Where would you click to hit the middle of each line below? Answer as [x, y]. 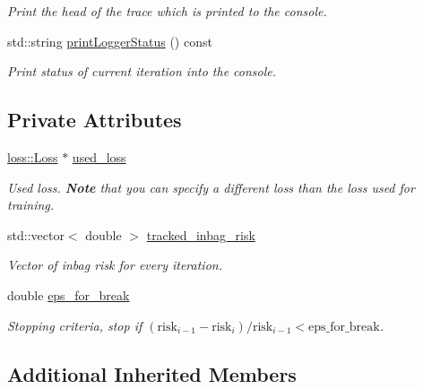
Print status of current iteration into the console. [142, 71]
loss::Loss [33, 156]
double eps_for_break [69, 294]
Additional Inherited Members [152, 373]
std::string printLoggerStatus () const [110, 41]
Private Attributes [95, 120]
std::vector [36, 234]
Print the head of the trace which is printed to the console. [167, 11]
